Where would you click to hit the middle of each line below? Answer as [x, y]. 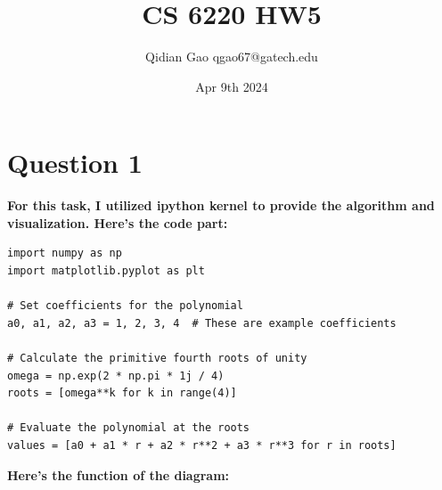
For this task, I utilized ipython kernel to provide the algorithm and [221, 205]
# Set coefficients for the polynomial [125, 306]
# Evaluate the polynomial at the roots [129, 428]
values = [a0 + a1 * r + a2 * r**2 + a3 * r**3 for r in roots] [202, 445]
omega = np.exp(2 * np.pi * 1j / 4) [116, 376]
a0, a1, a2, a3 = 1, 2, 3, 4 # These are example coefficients [202, 323]
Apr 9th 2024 [232, 86]
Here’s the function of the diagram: [119, 474]
